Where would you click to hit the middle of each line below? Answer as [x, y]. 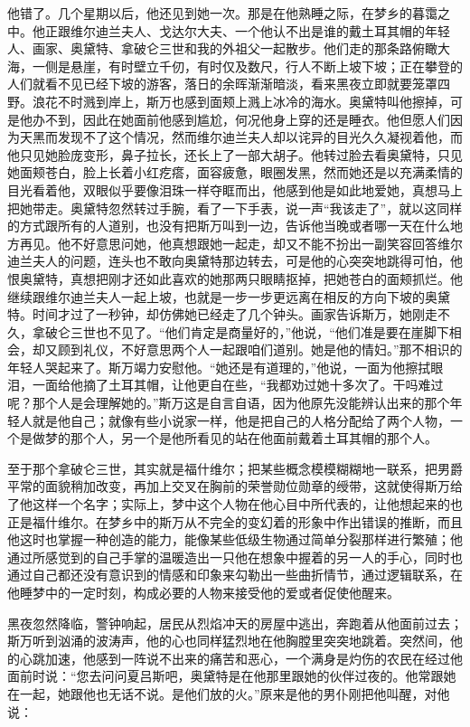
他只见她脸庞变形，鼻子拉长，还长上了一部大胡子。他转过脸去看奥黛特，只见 [235, 154]
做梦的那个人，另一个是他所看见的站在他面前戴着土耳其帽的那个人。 [235, 438]
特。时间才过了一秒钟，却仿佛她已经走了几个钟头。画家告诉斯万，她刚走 [222, 314]
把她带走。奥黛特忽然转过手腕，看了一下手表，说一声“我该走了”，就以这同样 [235, 208]
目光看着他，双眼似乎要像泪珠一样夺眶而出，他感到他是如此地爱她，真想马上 [235, 189]
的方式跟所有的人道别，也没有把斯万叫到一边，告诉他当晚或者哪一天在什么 [229, 226]
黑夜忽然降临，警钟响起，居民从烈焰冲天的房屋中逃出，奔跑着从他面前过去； [235, 623]
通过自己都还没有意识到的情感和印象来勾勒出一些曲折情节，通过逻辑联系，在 [235, 575]
